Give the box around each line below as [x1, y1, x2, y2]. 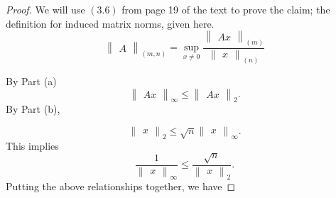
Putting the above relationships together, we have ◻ [6, 178, 236, 193]
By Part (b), [6, 101, 60, 116]
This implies [6, 138, 59, 153]
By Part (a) [6, 73, 57, 88]
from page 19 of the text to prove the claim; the [121, 2, 330, 16]
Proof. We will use [6, 2, 85, 16]
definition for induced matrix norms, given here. [6, 16, 215, 31]
